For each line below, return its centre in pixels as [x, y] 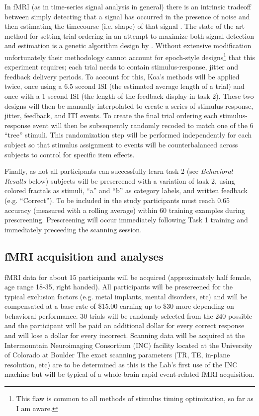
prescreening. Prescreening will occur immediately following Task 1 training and [126, 220]
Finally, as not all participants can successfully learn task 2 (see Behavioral [119, 171]
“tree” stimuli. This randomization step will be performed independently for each [128, 135]
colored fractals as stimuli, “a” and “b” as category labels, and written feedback [126, 190]
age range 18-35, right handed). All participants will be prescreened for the [119, 287]
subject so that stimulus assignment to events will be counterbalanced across [121, 144]
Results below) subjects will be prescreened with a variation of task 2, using [120, 180]
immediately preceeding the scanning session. [73, 229]
